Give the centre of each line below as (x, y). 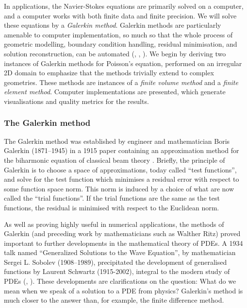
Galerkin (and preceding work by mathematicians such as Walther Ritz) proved (122, 233)
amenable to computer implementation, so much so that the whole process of (118, 34)
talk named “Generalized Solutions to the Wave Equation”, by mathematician (120, 252)
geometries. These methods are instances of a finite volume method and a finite (121, 82)
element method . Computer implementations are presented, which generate (115, 92)
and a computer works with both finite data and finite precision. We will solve (120, 15)
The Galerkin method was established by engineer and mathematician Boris (117, 141)
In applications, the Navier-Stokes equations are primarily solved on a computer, (124, 6)
